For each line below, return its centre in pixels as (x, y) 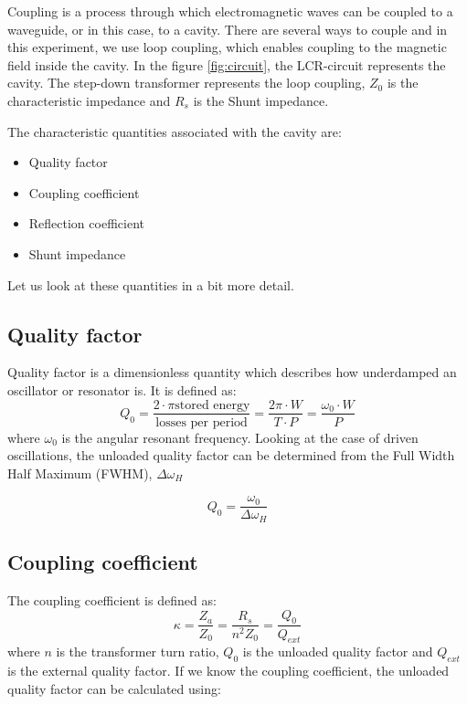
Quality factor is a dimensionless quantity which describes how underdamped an (232, 372)
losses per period (202, 422)
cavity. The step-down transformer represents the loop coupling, (186, 83)
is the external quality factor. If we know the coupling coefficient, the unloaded (228, 671)
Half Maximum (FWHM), (80, 473)
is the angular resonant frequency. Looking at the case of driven (240, 437)
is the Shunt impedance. (261, 100)
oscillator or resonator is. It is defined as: (122, 389)
